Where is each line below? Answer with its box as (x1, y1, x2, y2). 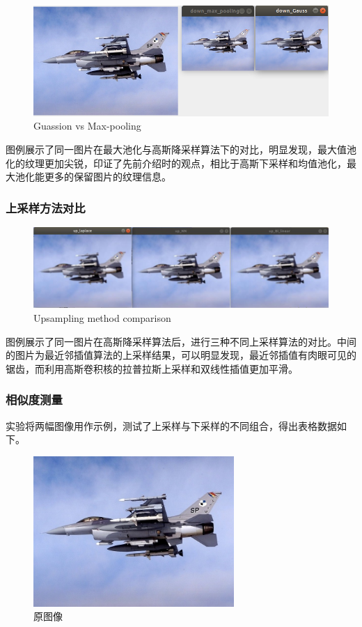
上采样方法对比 (6, 199, 86, 216)
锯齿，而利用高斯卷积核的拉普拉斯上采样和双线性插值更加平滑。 (6, 361, 298, 376)
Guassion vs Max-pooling (33, 118, 141, 133)
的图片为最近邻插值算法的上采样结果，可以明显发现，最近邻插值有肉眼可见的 (6, 348, 356, 362)
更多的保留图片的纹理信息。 (44, 169, 171, 184)
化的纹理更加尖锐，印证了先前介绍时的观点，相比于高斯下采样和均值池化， (6, 155, 347, 170)
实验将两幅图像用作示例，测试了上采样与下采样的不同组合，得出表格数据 (6, 418, 337, 433)
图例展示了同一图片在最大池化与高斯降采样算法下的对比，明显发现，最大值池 (6, 141, 356, 156)
